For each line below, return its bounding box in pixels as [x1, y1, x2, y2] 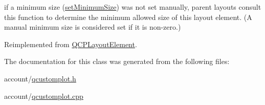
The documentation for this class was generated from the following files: [4, 56, 230, 67]
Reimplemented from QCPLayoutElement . [4, 38, 137, 49]
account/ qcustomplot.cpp [4, 90, 83, 101]
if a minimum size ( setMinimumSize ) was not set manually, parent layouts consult [4, 2, 261, 12]
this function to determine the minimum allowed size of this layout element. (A [4, 11, 252, 22]
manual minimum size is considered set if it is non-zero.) [4, 22, 181, 32]
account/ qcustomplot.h [4, 73, 76, 83]
